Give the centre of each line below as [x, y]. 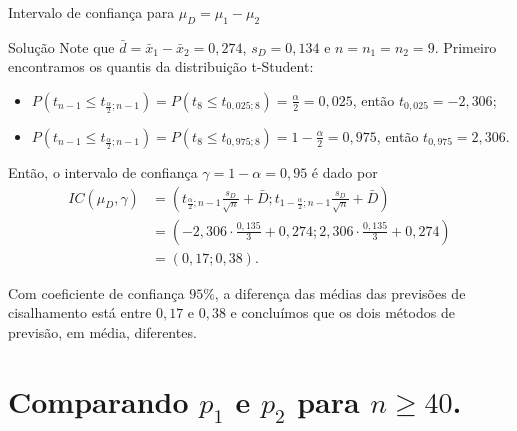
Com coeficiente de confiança [96, 292]
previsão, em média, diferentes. [102, 331]
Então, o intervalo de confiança [103, 171]
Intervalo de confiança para [91, 12]
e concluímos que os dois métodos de [342, 312]
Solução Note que [61, 46]
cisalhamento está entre [80, 312]
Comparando [98, 400]
